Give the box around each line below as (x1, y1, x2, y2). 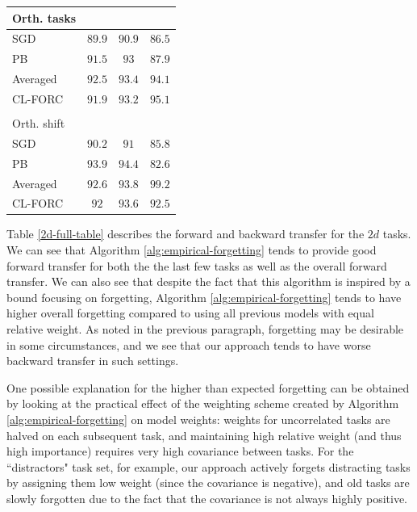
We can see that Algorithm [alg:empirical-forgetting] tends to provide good (6, 241, 377, 258)
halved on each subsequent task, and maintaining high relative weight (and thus (6, 426, 402, 443)
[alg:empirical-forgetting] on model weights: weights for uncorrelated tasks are (6, 410, 390, 427)
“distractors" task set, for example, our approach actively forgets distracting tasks (6, 458, 411, 475)
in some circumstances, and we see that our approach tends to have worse (6, 336, 371, 353)
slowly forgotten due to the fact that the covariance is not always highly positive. (6, 489, 407, 506)
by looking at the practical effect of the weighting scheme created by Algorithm (6, 395, 399, 412)
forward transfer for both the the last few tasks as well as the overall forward (6, 257, 387, 274)
